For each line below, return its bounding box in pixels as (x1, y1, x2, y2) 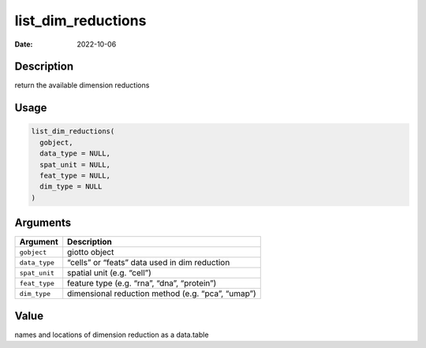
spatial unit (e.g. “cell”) (67, 268, 151, 279)
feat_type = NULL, (39, 171, 110, 181)
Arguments (14, 216, 72, 230)
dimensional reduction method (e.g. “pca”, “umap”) (67, 288, 256, 299)
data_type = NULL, (39, 149, 110, 158)
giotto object (67, 247, 114, 258)
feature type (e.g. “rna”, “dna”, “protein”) (67, 278, 217, 289)
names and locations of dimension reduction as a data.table (14, 330, 209, 339)
